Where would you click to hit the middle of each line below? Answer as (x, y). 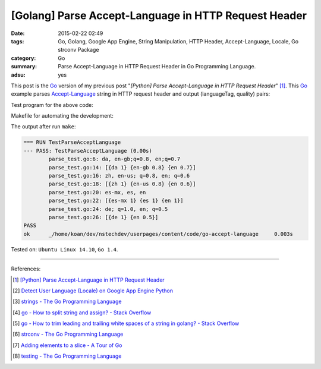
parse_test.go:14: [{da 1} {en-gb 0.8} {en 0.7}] (122, 167)
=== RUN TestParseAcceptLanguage (72, 142)
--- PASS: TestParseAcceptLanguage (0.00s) (88, 151)
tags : (18, 41)
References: (26, 269)
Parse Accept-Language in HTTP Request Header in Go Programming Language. (157, 67)
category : (23, 58)
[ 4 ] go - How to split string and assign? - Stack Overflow (82, 313)
